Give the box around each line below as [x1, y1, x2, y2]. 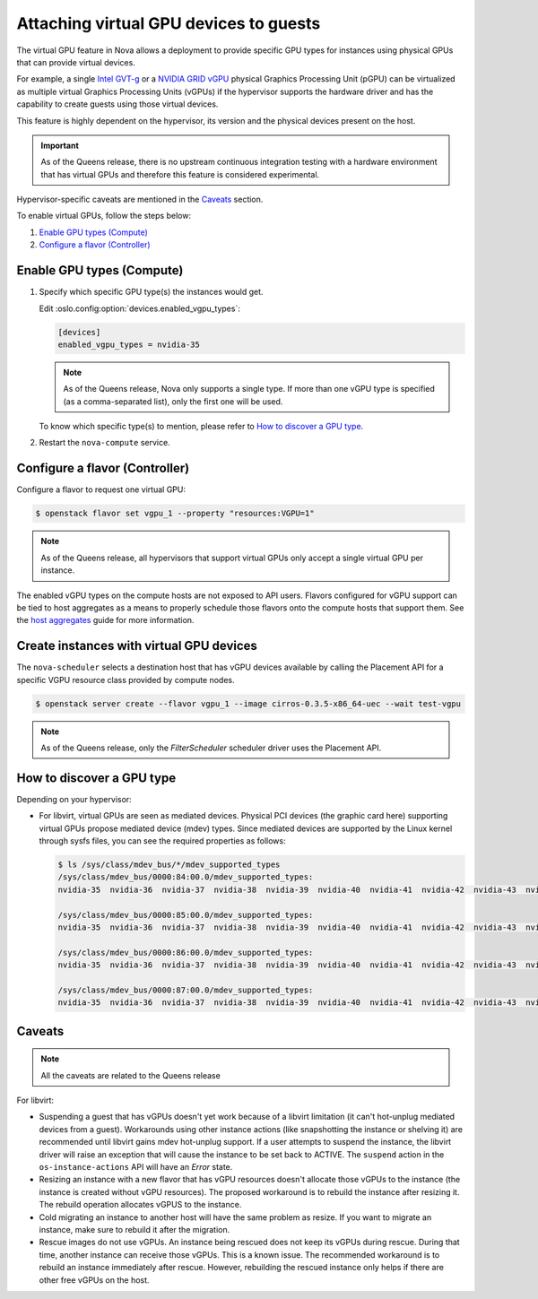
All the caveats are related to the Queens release [40, 1070, 221, 1080]
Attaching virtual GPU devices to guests [16, 13, 321, 33]
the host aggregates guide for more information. [16, 615, 195, 626]
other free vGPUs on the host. [39, 1274, 150, 1286]
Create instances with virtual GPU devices [16, 638, 257, 654]
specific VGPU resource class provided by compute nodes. [16, 674, 235, 685]
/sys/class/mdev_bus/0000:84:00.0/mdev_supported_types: [57, 872, 314, 882]
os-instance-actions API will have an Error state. [39, 1162, 233, 1173]
